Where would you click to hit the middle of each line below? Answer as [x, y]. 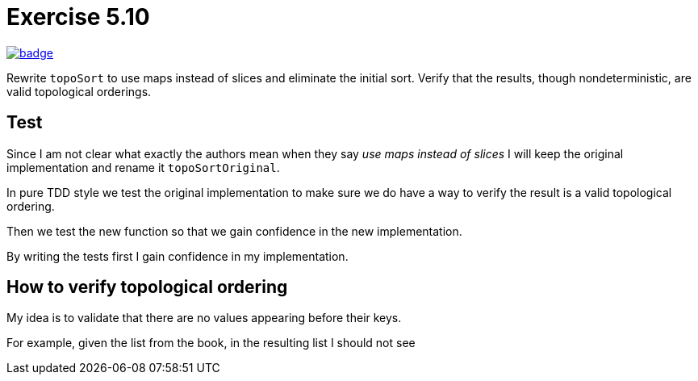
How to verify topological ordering [147, 287]
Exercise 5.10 [78, 17]
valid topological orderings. [79, 91]
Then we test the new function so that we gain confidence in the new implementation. [234, 231]
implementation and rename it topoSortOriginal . [143, 167]
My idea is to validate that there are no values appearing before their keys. [204, 318]
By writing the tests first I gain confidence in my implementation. [178, 256]
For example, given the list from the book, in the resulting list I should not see [211, 343]
